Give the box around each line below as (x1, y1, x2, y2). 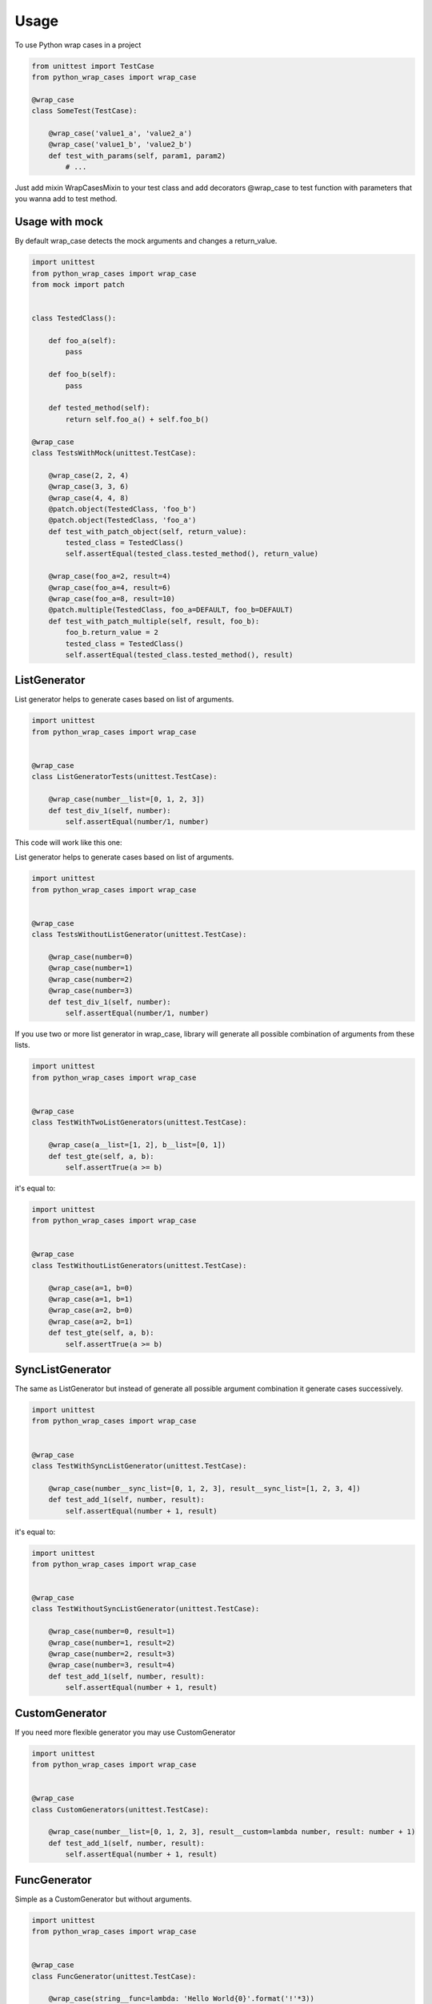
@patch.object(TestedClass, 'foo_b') (48, 504, 197, 513)
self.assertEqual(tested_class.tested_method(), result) (65, 650, 294, 659)
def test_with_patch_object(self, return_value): (48, 527, 247, 536)
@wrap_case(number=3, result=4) (48, 1660, 176, 1670)
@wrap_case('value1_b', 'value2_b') (48, 140, 192, 149)
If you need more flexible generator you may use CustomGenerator (14, 1727, 236, 1737)
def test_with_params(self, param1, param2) (48, 151, 226, 160)
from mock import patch (31, 281, 126, 289)
